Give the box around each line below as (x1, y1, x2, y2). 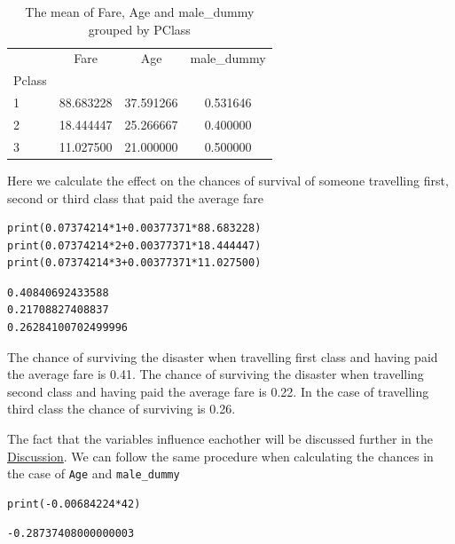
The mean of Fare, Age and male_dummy (25, 3, 255, 20)
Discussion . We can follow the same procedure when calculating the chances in (7, 446, 434, 465)
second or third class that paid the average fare (7, 188, 263, 207)
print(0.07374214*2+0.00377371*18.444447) (7, 239, 262, 252)
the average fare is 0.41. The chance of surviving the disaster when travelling (7, 365, 424, 383)
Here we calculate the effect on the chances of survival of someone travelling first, (7, 170, 449, 189)
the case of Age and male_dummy (7, 464, 180, 483)
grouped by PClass (88, 20, 191, 38)
